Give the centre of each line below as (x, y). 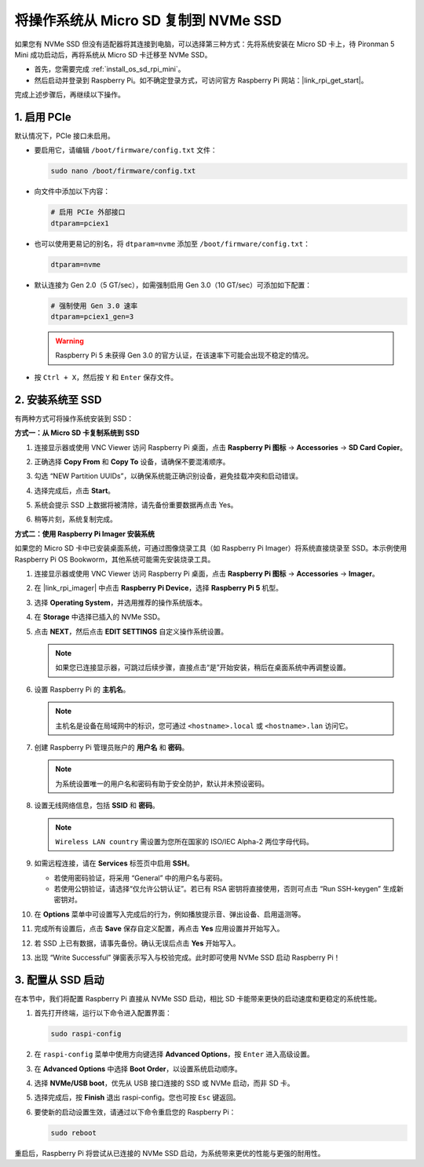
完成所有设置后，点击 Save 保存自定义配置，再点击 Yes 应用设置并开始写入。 (159, 929)
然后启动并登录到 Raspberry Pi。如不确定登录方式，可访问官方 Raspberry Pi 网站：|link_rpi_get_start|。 (201, 80)
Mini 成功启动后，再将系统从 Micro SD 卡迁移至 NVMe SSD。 (113, 54)
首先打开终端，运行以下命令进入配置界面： (103, 1013)
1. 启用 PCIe (43, 117)
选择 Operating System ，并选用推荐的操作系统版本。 (121, 602)
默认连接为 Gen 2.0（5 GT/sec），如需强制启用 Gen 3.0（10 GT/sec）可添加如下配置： (173, 285)
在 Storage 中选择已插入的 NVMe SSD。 (99, 617)
